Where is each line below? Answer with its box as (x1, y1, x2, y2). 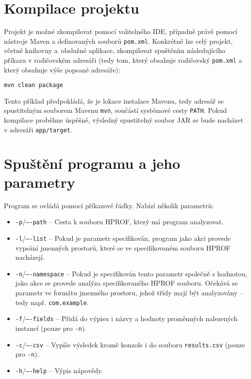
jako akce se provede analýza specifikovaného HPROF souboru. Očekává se (15, 278, 238, 288)
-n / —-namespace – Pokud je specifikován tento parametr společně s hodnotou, (15, 268, 248, 278)
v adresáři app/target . (4, 124, 72, 134)
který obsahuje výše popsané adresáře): (4, 64, 120, 74)
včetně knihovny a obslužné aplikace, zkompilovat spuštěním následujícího (4, 45, 225, 55)
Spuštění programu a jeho (4, 153, 180, 173)
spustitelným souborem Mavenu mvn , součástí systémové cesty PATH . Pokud (4, 105, 227, 115)
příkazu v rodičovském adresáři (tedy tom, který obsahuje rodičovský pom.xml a (4, 54, 242, 65)
